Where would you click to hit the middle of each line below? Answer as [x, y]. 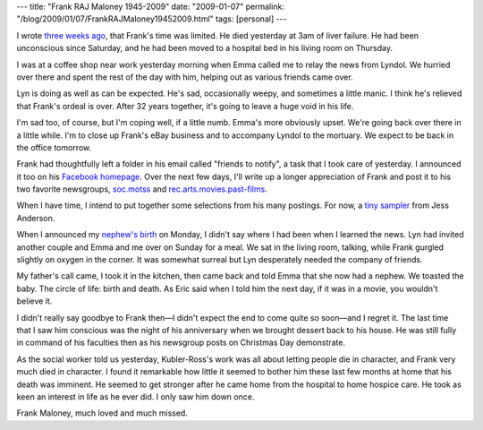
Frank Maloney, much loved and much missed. [102, 413]
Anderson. [36, 218]
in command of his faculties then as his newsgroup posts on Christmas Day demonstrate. [181, 343]
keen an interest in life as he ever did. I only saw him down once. [136, 396]
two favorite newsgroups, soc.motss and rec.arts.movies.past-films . [142, 189]
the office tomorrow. [54, 147]
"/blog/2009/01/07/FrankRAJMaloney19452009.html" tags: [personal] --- [152, 19]
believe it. [34, 301]
